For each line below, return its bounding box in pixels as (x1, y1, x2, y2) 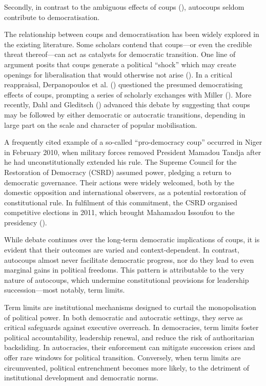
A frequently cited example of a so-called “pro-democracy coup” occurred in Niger (4, 137, 262, 147)
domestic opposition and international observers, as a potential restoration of (4, 187, 246, 198)
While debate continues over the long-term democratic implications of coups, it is (4, 234, 260, 245)
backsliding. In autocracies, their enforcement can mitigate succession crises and (4, 342, 255, 353)
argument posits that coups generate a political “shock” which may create (4, 59, 236, 69)
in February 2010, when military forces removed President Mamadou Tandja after (4, 146, 261, 157)
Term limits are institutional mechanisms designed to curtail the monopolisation (4, 302, 256, 313)
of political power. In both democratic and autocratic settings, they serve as (4, 312, 243, 322)
